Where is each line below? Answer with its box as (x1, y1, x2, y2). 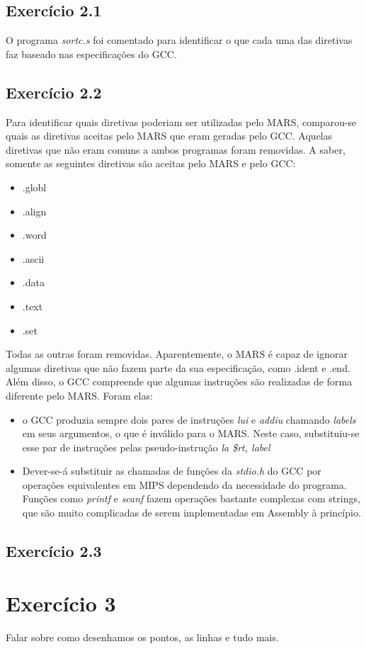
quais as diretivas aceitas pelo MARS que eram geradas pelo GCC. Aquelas (6, 128, 333, 143)
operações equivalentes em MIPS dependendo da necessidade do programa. (22, 477, 347, 492)
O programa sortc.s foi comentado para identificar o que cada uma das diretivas (6, 33, 353, 47)
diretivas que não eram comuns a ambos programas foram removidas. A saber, (6, 142, 345, 157)
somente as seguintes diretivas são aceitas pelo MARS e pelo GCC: (6, 156, 296, 171)
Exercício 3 (6, 588, 116, 617)
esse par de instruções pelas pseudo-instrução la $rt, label (22, 439, 270, 454)
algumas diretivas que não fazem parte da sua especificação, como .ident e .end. (6, 360, 350, 375)
